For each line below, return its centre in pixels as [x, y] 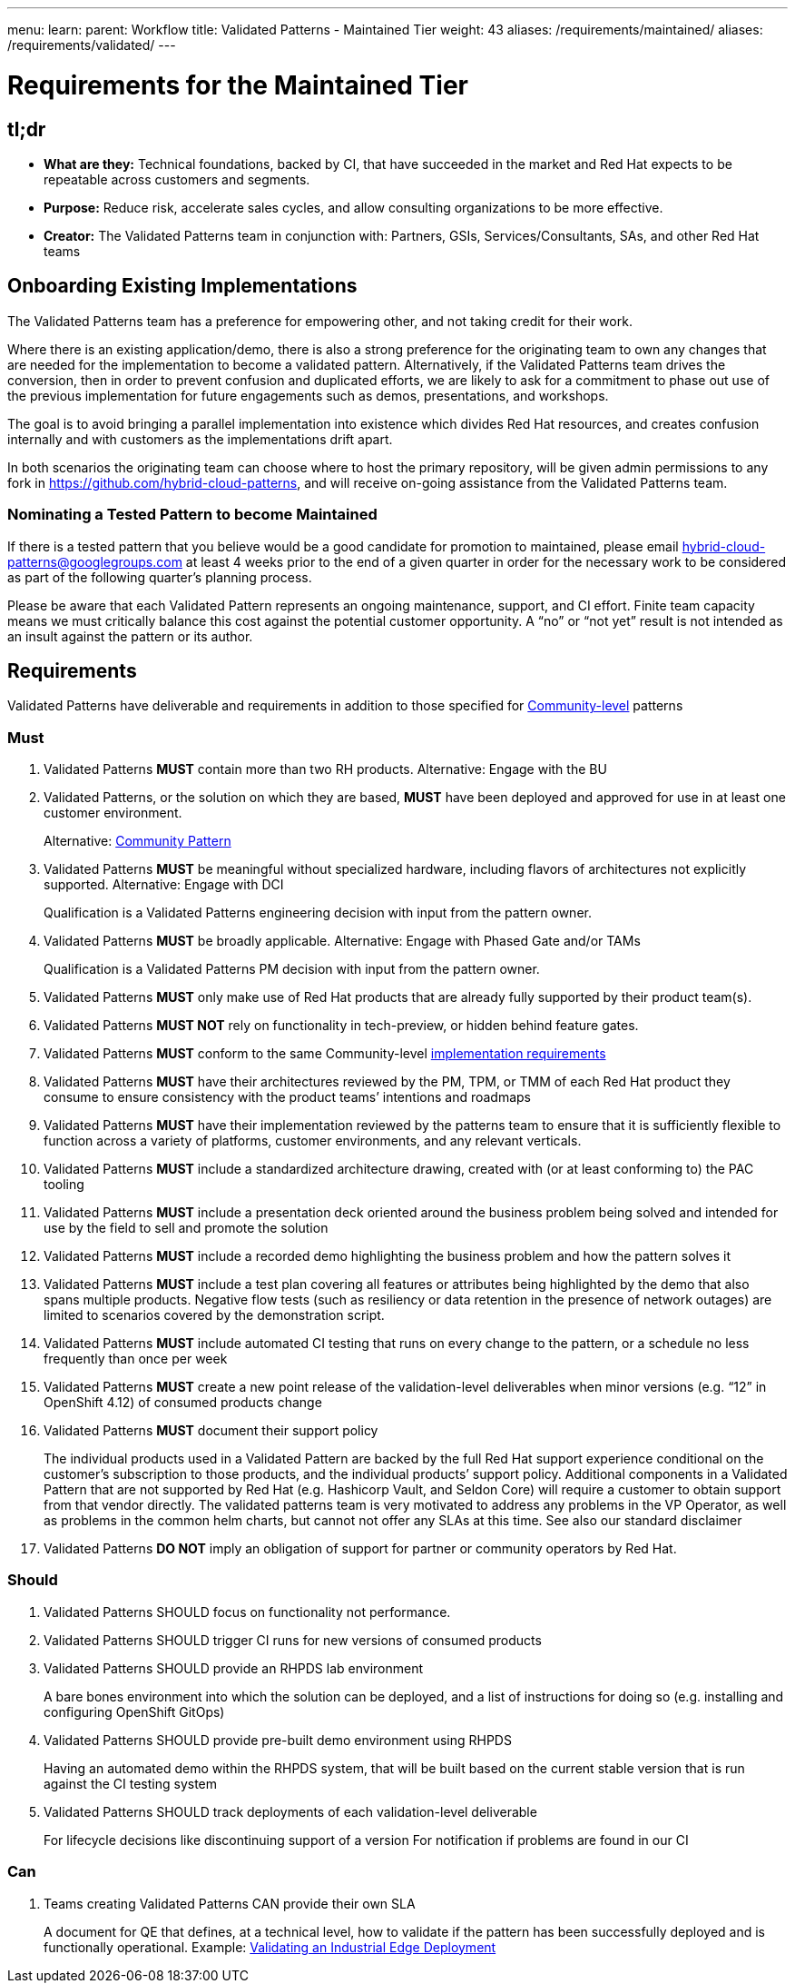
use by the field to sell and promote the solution [186, 1228]
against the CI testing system [131, 1783]
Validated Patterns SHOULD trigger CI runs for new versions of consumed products [293, 1640]
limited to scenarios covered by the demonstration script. [214, 1315]
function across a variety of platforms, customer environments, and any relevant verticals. [313, 1141]
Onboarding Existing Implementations [182, 286]
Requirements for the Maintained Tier [238, 85]
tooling [64, 1185]
